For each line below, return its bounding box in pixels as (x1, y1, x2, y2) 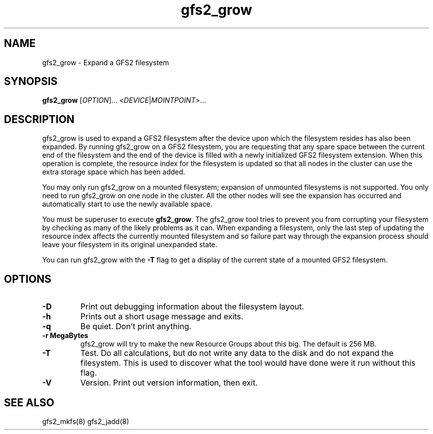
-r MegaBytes (42, 331, 88, 340)
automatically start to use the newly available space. (42, 200, 213, 209)
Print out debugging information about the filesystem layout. (80, 302, 304, 312)
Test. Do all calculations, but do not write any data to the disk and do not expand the (80, 348, 394, 358)
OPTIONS (4, 272, 51, 285)
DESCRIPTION (4, 113, 75, 126)
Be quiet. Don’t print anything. (80, 321, 192, 332)
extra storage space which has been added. (42, 168, 185, 176)
